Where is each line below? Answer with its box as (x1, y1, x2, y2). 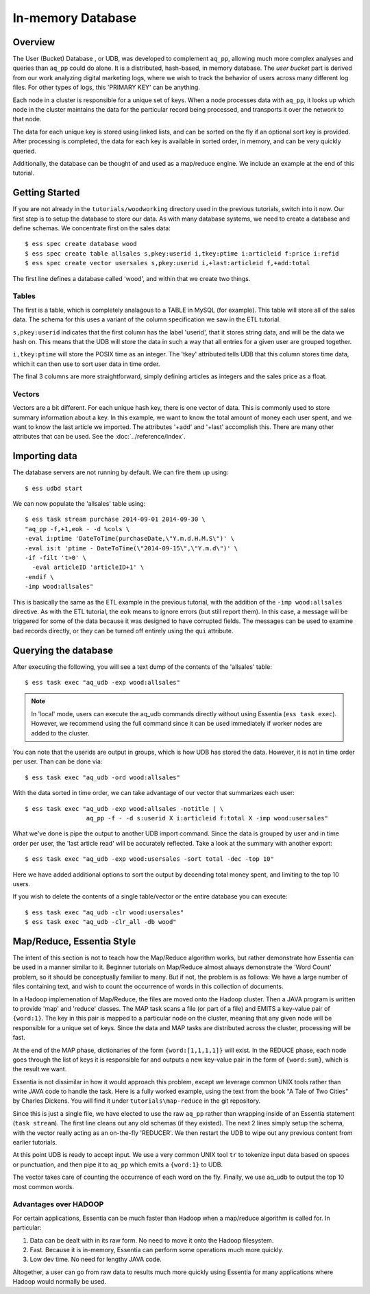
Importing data (12, 450, 78, 462)
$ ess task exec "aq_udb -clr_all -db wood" (25, 918, 177, 926)
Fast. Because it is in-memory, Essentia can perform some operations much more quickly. (29, 1245, 284, 1254)
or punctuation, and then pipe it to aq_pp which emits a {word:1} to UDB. (12, 1160, 223, 1169)
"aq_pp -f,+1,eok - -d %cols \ (25, 525, 130, 533)
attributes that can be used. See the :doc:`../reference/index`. (12, 432, 186, 441)
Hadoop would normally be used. (12, 1278, 106, 1286)
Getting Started (12, 187, 80, 199)
